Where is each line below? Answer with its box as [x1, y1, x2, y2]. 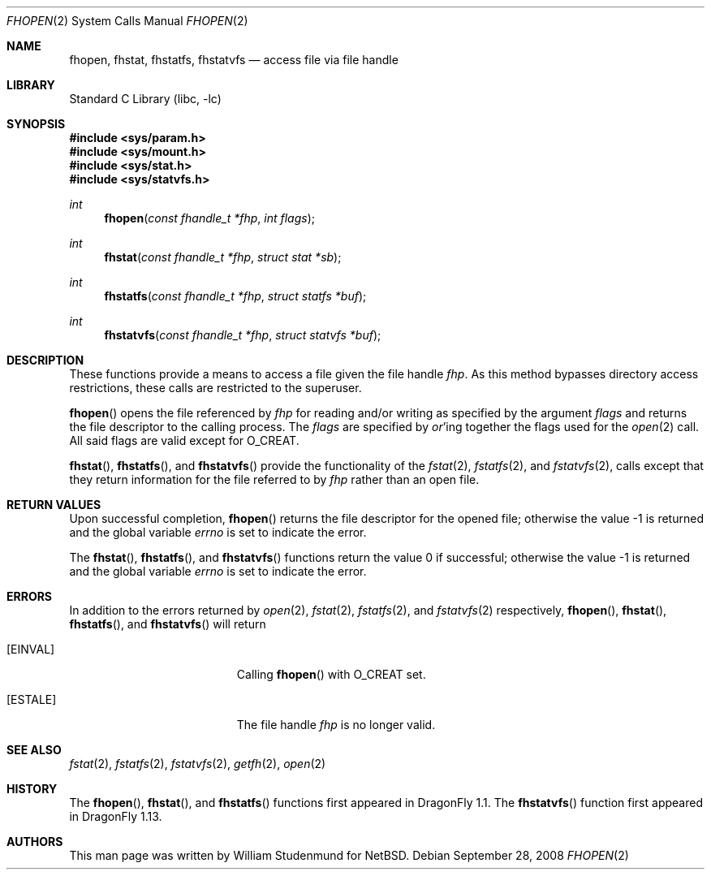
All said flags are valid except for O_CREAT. [69, 434, 299, 447]
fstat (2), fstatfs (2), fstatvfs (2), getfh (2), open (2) [69, 757, 326, 770]
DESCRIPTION [6, 353, 84, 367]
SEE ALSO [6, 743, 62, 757]
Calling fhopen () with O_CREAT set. [236, 667, 426, 681]
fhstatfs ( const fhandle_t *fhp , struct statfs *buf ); [104, 289, 367, 303]
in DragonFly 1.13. [69, 809, 162, 823]
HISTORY [6, 782, 58, 796]
